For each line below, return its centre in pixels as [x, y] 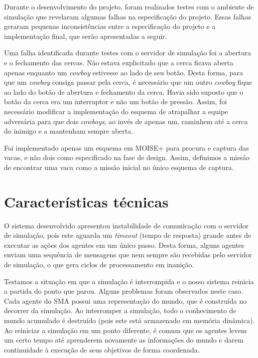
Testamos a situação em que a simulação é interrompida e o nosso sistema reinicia [129, 281]
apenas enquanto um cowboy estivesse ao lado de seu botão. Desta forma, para [124, 72]
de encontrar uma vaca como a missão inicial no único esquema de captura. [119, 167]
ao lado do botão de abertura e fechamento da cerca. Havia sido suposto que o [124, 91]
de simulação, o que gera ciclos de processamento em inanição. [99, 264]
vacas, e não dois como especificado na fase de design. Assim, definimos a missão [127, 157]
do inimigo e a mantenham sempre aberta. [69, 131]
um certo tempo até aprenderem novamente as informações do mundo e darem [124, 340]
